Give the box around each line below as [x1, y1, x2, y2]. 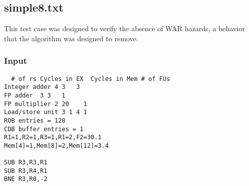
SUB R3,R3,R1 [4, 159, 47, 166]
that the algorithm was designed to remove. [4, 33, 139, 43]
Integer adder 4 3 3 [4, 83, 80, 91]
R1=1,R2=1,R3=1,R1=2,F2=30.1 [4, 134, 102, 141]
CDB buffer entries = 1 [4, 125, 84, 133]
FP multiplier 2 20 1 [4, 100, 87, 108]
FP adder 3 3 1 [4, 91, 66, 99]
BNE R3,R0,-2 [4, 175, 47, 183]
